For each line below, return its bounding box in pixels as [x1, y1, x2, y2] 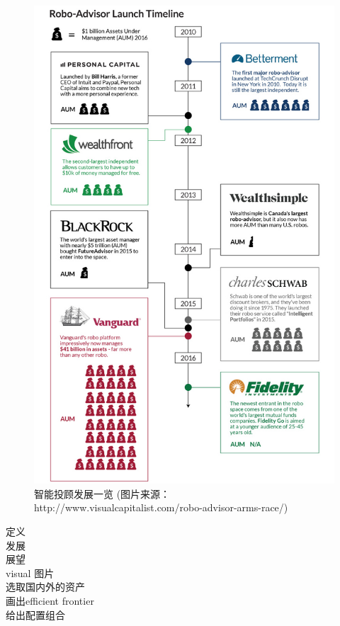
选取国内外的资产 [6, 579, 85, 594]
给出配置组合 [6, 607, 65, 622]
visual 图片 [6, 565, 55, 580]
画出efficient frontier [6, 593, 94, 608]
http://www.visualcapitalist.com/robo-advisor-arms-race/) [34, 500, 288, 515]
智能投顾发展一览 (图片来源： [34, 486, 171, 501]
